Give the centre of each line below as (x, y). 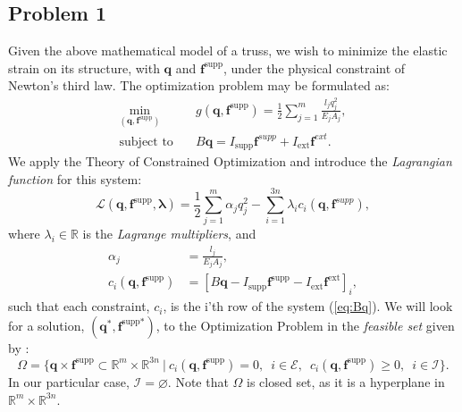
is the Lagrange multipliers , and (169, 234)
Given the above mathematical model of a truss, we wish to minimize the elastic (228, 50)
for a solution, (46, 325)
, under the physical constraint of (314, 67)
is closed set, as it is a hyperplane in (346, 381)
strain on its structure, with (84, 67)
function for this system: (75, 178)
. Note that (198, 381)
